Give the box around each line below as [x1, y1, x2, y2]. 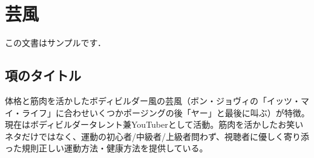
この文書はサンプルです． [5, 36, 106, 49]
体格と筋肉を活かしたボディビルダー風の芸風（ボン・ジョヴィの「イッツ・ [5, 94, 301, 107]
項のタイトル [5, 66, 81, 85]
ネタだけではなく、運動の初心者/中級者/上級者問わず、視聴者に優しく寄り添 [5, 130, 310, 142]
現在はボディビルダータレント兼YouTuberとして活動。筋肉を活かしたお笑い [5, 118, 304, 131]
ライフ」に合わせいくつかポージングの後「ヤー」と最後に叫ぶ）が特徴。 [21, 106, 310, 119]
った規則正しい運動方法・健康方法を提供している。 [5, 142, 208, 154]
